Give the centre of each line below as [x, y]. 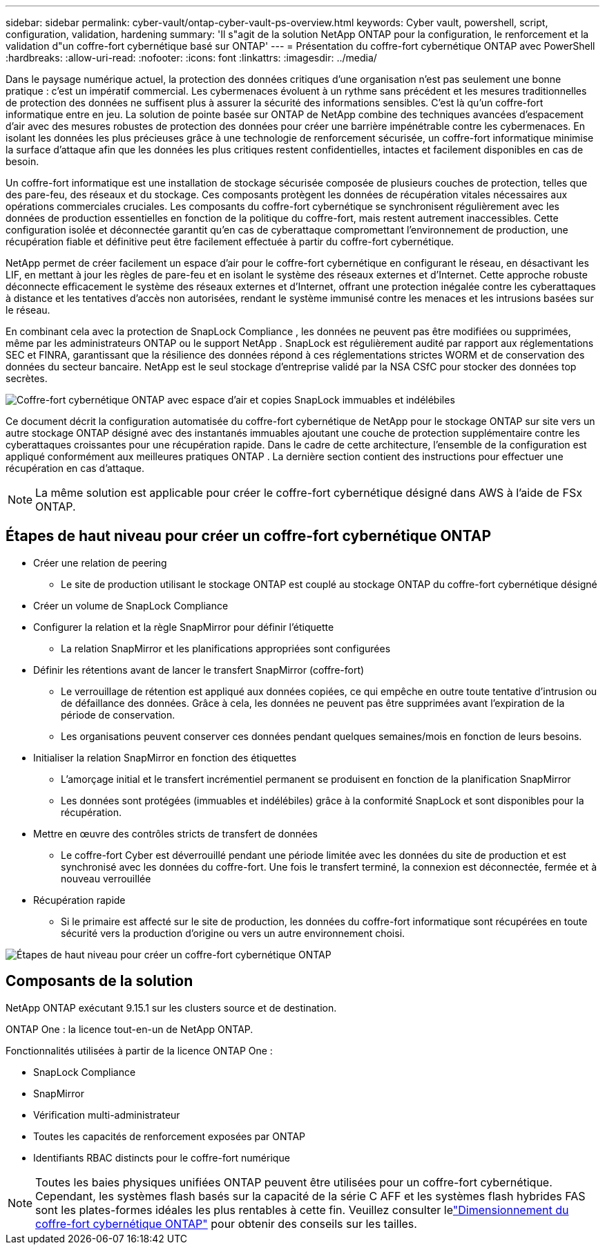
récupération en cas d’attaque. [75, 468]
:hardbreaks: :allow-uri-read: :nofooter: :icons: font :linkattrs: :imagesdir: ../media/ [191, 58]
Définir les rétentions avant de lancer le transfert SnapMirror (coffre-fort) [199, 670]
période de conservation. [118, 714]
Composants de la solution [99, 981]
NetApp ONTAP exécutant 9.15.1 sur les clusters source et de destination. [171, 1007]
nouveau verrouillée [106, 878]
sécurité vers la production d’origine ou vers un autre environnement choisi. [233, 933]
